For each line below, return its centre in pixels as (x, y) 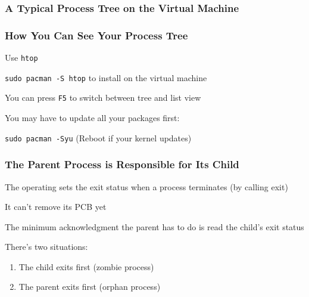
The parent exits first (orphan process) (90, 287)
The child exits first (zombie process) (86, 266)
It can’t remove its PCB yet (56, 207)
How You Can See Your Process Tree (96, 35)
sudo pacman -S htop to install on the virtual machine (106, 77)
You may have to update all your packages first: (92, 118)
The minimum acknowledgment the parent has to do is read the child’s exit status (154, 226)
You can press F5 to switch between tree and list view (103, 98)
